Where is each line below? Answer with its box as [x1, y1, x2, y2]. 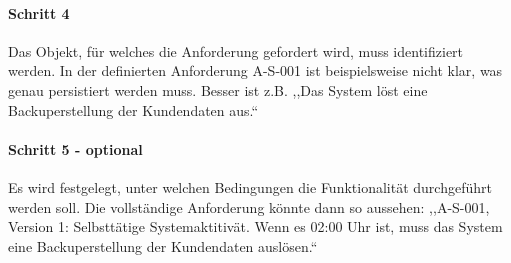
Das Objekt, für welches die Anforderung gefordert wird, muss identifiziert [8, 40, 464, 61]
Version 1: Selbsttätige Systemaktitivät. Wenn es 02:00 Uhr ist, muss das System [8, 216, 503, 237]
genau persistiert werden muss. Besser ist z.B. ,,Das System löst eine [8, 79, 428, 100]
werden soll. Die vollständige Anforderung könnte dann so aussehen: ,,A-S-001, [8, 196, 490, 217]
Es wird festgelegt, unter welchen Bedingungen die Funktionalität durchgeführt [8, 176, 492, 197]
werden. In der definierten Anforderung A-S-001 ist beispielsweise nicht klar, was [8, 60, 503, 81]
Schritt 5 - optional [8, 138, 143, 159]
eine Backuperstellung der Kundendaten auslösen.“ [8, 235, 318, 256]
